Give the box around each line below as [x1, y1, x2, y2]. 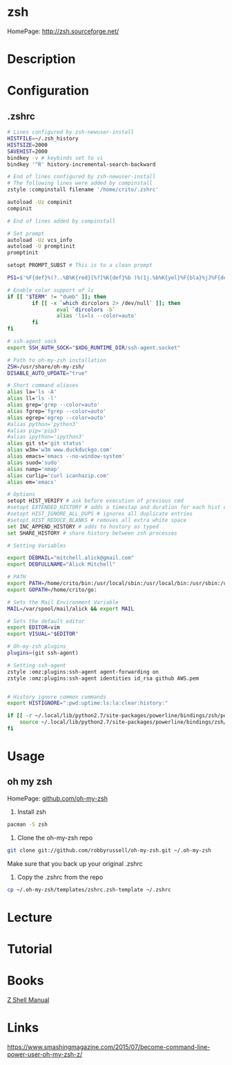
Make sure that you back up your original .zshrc [7, 859, 143, 868]
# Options [7, 491, 36, 498]
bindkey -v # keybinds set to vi [7, 154, 104, 161]
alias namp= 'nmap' [7, 465, 60, 472]
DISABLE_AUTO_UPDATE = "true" [7, 369, 88, 377]
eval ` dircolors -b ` [56, 306, 116, 313]
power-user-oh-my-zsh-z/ [7, 1050, 83, 1058]
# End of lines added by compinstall [7, 217, 116, 225]
